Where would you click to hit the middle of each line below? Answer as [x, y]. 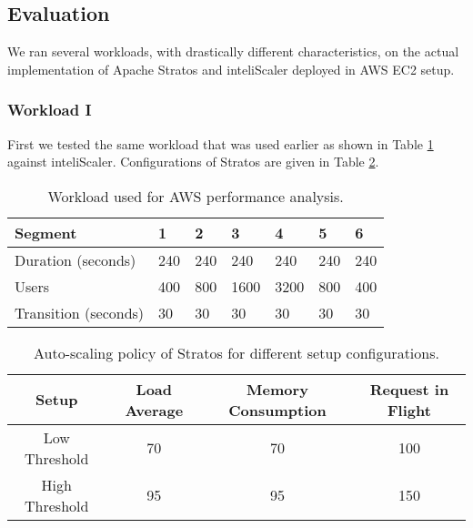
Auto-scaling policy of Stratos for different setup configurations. [236, 352]
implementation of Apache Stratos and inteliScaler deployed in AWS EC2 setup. [231, 69]
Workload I [50, 110]
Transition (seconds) [80, 312]
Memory [277, 389]
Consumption [277, 410]
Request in [409, 389]
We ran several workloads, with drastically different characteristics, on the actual [233, 51]
